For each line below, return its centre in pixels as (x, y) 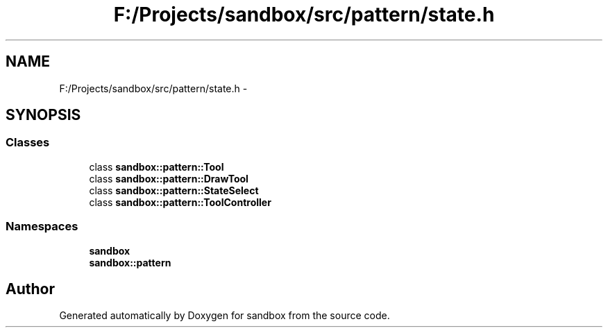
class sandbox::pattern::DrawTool (169, 178)
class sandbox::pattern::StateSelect (174, 190)
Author (30, 289)
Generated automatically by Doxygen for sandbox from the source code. (225, 316)
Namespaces (42, 227)
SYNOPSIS (43, 115)
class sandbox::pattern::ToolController (180, 202)
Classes (28, 143)
